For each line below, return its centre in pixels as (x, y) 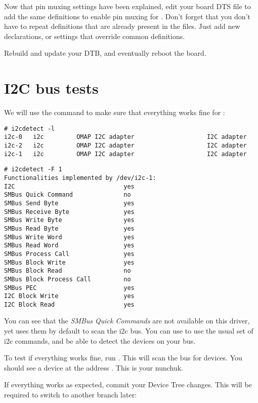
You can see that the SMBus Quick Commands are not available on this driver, (127, 321)
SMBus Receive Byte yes (69, 212)
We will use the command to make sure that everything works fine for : (115, 112)
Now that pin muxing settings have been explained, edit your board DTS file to (127, 6)
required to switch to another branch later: (71, 395)
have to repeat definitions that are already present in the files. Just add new (122, 26)
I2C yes (69, 186)
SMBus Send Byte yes (69, 203)
